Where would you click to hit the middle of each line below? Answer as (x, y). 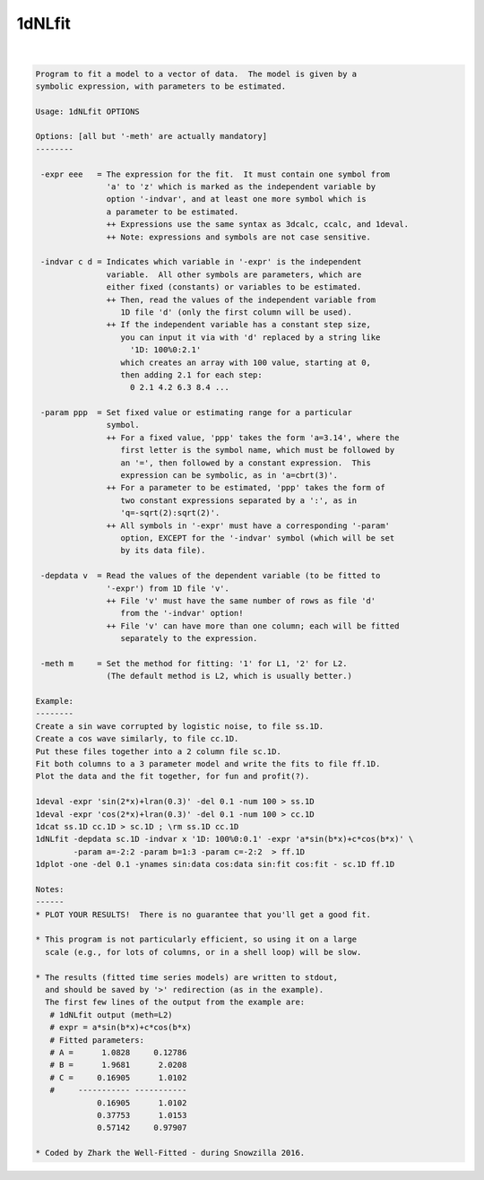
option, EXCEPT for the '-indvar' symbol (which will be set (258, 538)
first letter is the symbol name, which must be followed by (258, 450)
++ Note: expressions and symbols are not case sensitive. (239, 237)
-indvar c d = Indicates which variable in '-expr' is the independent (201, 262)
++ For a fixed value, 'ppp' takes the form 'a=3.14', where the (253, 438)
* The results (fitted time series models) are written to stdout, (187, 977)
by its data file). (163, 551)
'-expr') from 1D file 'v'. (168, 588)
